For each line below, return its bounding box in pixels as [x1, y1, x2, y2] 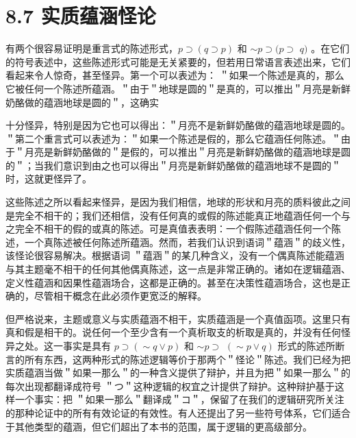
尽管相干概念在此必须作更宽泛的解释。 [34, 289, 207, 303]
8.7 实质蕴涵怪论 [5, 1, 156, 29]
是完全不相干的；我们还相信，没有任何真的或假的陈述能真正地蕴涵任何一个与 [5, 208, 351, 222]
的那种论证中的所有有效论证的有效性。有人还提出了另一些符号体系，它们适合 [5, 405, 351, 419]
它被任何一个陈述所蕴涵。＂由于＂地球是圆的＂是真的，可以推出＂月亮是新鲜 [5, 81, 351, 95]
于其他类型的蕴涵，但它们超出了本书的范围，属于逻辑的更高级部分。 [5, 419, 312, 433]
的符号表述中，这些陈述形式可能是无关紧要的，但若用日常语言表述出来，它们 [5, 54, 351, 69]
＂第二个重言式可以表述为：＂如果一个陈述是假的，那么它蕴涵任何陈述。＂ [5, 131, 341, 145]
